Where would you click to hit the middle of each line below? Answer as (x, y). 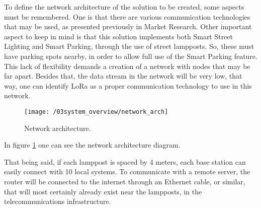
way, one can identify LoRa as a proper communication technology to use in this (128, 85)
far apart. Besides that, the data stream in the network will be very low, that (123, 76)
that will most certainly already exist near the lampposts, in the (103, 191)
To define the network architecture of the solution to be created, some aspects (124, 7)
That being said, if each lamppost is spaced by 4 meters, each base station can (125, 161)
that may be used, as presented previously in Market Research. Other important (128, 26)
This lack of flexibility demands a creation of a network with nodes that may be (127, 66)
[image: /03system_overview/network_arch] (96, 112)
